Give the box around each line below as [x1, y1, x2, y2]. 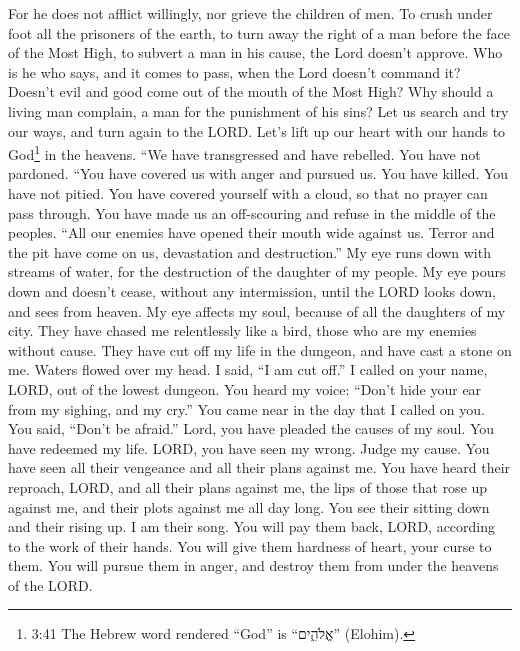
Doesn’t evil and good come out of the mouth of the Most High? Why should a [8, 81, 494, 102]
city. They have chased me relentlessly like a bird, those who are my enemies [8, 320, 477, 341]
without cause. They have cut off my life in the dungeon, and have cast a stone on [8, 339, 512, 360]
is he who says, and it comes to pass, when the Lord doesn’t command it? [8, 61, 461, 82]
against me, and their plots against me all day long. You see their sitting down [8, 496, 490, 517]
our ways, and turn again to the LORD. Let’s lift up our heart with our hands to [8, 120, 506, 141]
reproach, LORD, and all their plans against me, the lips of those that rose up [8, 476, 488, 497]
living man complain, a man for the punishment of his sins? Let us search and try [8, 100, 509, 121]
